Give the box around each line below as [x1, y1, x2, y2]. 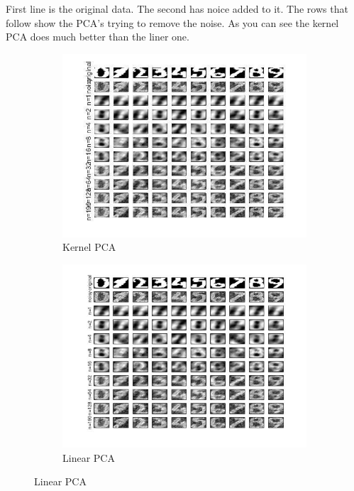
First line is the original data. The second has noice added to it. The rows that [6, 1, 348, 16]
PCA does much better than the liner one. [6, 29, 189, 44]
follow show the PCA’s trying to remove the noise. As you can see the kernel [6, 15, 339, 30]
